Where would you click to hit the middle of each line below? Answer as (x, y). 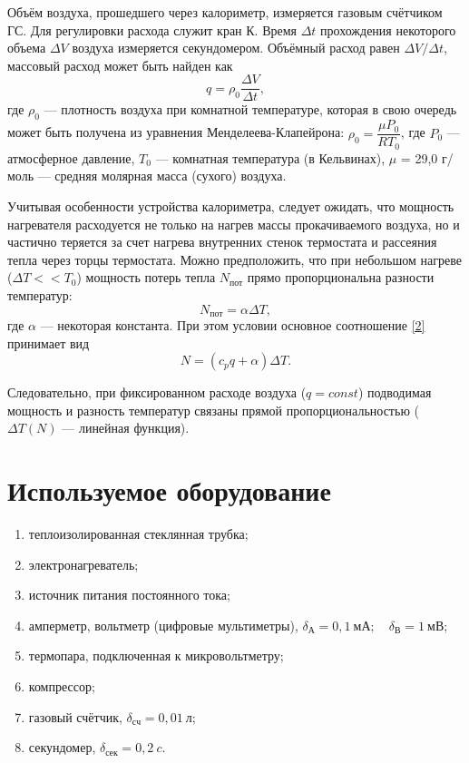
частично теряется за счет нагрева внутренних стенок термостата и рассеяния (222, 242)
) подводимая (395, 392)
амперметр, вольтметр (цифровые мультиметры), (163, 625)
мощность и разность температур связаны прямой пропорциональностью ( (213, 410)
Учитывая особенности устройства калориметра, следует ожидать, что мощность (231, 205)
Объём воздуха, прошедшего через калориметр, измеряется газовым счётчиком (225, 12)
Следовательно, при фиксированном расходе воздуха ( (157, 392)
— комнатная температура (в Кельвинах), (270, 157)
